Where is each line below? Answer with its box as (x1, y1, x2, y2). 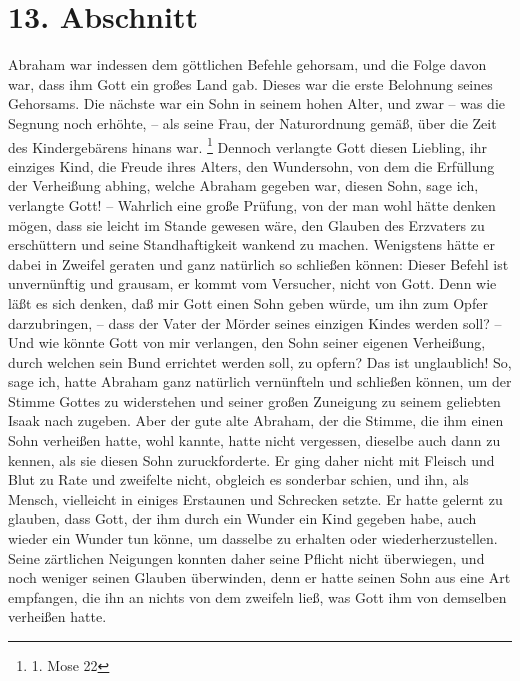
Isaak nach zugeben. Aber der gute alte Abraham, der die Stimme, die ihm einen (8, 410, 504, 431)
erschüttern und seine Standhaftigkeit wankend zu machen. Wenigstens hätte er (8, 234, 495, 255)
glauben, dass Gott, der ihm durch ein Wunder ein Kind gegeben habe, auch (8, 508, 477, 529)
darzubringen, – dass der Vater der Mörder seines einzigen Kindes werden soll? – (8, 312, 502, 333)
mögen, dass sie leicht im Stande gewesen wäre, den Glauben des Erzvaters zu (8, 214, 485, 235)
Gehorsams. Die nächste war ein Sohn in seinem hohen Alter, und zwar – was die (8, 93, 506, 114)
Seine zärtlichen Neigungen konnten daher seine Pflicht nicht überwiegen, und (8, 547, 485, 568)
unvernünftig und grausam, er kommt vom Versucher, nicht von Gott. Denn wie (8, 273, 497, 294)
